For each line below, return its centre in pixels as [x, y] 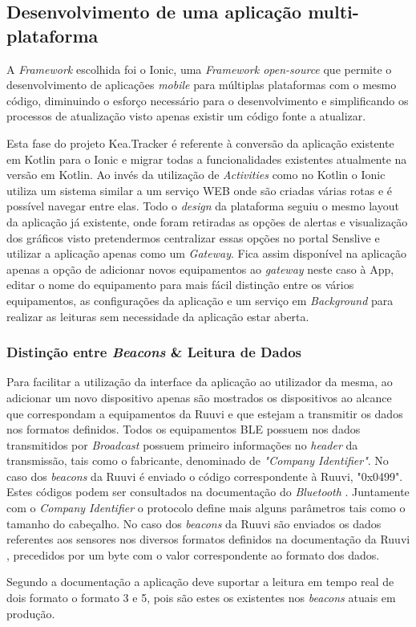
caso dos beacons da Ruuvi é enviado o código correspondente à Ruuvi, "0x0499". [205, 476]
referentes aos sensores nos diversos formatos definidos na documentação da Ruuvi [208, 539]
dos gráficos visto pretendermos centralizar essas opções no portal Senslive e [193, 237]
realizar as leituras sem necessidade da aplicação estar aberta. [158, 316]
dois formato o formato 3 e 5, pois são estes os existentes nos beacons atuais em [201, 598]
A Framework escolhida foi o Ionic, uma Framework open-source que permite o [199, 69]
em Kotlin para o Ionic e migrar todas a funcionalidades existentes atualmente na [207, 159]
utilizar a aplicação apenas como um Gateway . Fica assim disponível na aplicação [206, 253]
